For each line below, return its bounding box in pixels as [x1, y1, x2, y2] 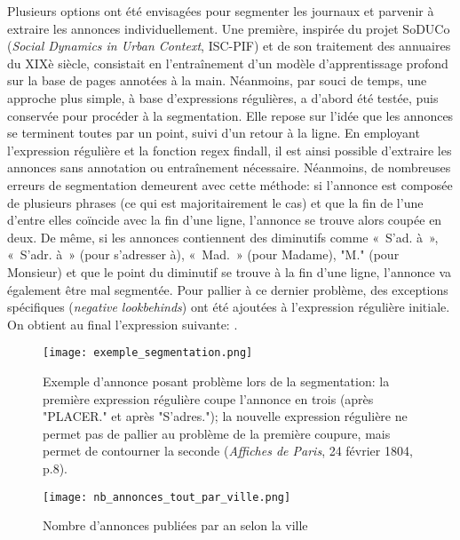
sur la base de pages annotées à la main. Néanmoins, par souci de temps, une [7, 71, 427, 90]
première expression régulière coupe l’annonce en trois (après [43, 389, 374, 408]
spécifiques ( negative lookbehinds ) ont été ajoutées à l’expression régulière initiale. [7, 298, 450, 316]
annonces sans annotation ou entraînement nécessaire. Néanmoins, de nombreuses [7, 158, 451, 177]
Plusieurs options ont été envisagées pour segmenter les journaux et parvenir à [7, 2, 434, 20]
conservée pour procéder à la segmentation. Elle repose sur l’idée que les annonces [7, 106, 454, 124]
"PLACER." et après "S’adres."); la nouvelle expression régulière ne [43, 407, 408, 425]
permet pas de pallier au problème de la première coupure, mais [43, 424, 391, 442]
